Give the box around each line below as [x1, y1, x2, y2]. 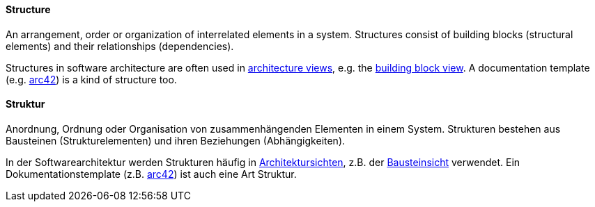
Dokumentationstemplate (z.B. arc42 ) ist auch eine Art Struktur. [6, 167, 297, 180]
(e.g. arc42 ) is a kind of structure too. [6, 73, 177, 85]
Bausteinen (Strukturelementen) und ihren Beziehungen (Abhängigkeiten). [6, 134, 346, 147]
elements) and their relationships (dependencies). [6, 40, 234, 52]
